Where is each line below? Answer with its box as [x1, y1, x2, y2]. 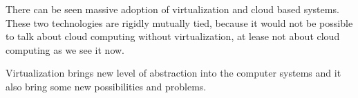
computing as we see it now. [6, 42, 125, 57]
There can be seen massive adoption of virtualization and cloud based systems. [6, 2, 339, 16]
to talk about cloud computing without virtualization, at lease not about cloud [6, 29, 340, 43]
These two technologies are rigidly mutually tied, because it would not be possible [6, 15, 353, 30]
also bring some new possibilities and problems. [6, 79, 207, 93]
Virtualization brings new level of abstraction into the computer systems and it [6, 66, 341, 80]
